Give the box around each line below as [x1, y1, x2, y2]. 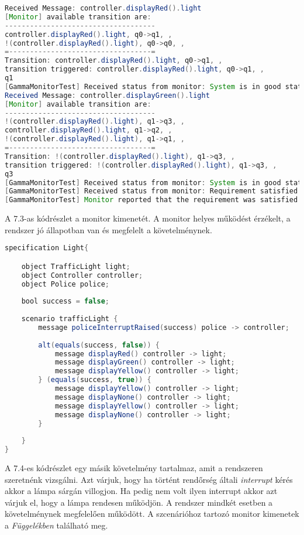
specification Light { [5, 244, 89, 253]
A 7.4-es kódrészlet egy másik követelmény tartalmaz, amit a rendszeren [5, 462, 263, 474]
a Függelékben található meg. [5, 519, 108, 531]
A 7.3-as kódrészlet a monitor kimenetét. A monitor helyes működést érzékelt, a [5, 212, 291, 224]
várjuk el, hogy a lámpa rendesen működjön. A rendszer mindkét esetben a [5, 496, 273, 508]
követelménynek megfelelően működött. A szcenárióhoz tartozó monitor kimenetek [5, 507, 299, 520]
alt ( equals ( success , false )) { [38, 340, 160, 349]
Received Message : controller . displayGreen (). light [5, 91, 210, 100]
